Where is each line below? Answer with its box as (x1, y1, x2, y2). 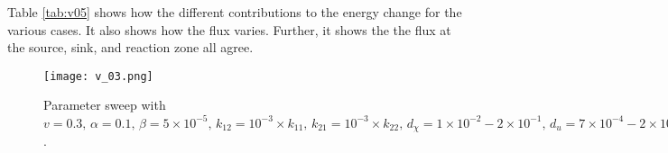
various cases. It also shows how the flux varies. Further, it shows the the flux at (7, 20, 451, 39)
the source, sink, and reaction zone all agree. (7, 38, 254, 57)
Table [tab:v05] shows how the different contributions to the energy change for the (7, 3, 462, 21)
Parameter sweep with (43, 95, 166, 114)
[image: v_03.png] (43, 69, 153, 83)
